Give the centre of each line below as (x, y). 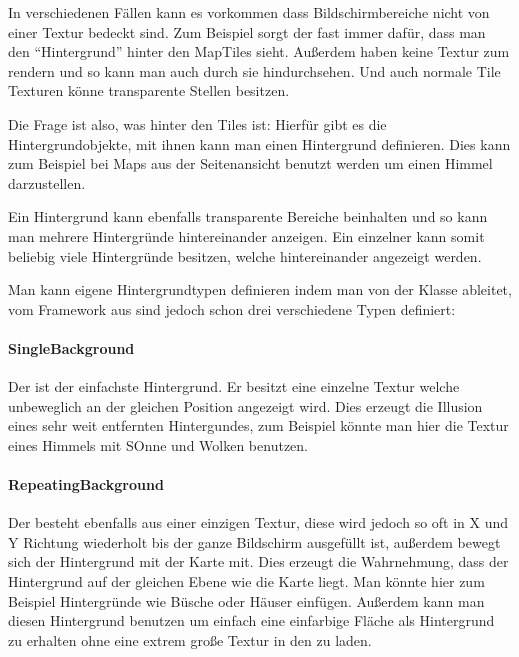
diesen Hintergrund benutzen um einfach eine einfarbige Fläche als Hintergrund (251, 620)
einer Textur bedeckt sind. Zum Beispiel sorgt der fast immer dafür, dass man (247, 31)
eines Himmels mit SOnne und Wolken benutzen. (158, 444)
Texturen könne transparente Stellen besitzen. (149, 90)
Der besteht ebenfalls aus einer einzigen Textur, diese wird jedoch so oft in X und (258, 522)
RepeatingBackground (86, 484)
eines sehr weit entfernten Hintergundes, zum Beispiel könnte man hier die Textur (258, 425)
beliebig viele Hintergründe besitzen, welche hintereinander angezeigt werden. (245, 255)
